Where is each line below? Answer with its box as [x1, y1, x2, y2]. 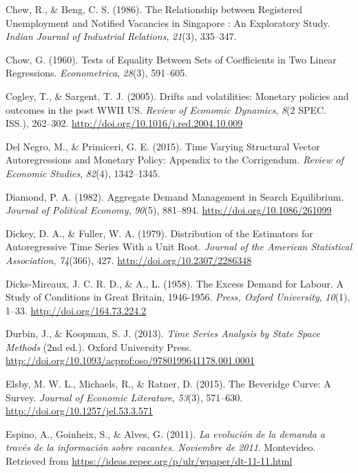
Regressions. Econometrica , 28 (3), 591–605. [6, 66, 188, 80]
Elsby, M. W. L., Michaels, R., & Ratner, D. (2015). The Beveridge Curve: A [6, 376, 331, 391]
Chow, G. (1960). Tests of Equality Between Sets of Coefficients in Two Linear [6, 52, 337, 66]
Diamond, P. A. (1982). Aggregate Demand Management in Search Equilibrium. [6, 189, 344, 203]
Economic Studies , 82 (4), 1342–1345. [6, 165, 160, 180]
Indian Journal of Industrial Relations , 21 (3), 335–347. [6, 29, 237, 43]
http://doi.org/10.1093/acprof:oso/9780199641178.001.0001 [6, 353, 255, 368]
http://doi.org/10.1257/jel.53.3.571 [6, 403, 153, 418]
